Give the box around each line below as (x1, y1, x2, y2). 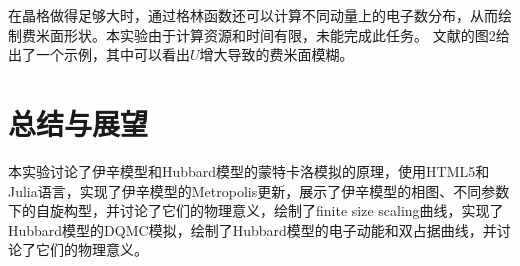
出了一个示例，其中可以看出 (8, 44, 190, 65)
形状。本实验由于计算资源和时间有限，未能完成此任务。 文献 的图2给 (63, 24, 510, 45)
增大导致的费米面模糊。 (199, 44, 354, 65)
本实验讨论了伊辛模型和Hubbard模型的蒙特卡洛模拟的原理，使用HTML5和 (8, 160, 490, 181)
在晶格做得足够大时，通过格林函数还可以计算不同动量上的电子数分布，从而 (8, 5, 498, 25)
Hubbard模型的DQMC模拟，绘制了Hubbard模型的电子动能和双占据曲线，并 (8, 219, 497, 240)
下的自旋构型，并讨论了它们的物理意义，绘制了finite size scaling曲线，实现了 (8, 200, 504, 221)
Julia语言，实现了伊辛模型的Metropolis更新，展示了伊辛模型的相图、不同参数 (8, 180, 510, 201)
